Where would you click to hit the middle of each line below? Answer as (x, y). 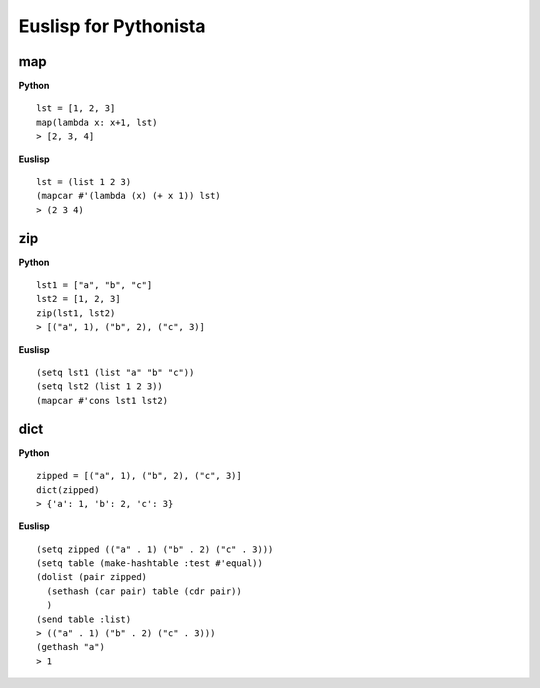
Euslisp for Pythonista (112, 26)
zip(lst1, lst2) (76, 313)
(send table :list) (84, 619)
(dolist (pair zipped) (92, 577)
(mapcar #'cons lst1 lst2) (102, 400)
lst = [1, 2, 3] (76, 108)
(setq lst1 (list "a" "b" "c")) (115, 373)
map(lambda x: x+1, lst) (97, 122)
